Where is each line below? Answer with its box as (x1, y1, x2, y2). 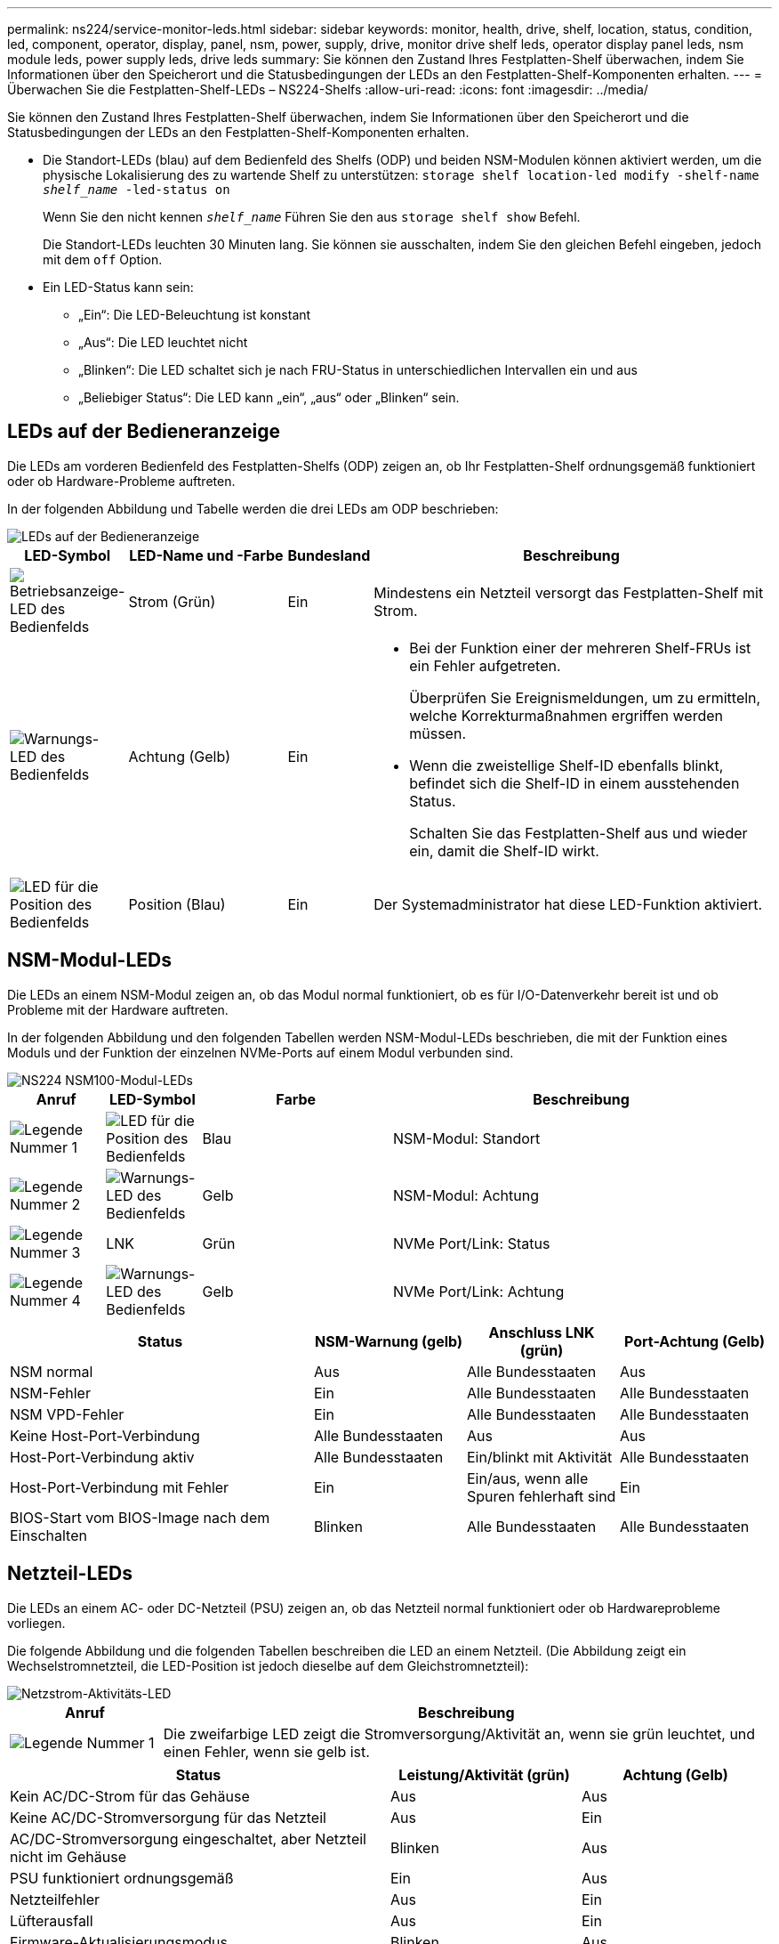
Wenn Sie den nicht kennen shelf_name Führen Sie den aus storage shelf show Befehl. (43, 209, 581, 224)
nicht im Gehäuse (10, 1847, 126, 1866)
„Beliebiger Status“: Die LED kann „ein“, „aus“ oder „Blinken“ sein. (78, 390, 460, 405)
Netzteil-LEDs (7, 1562, 133, 1585)
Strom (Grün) (128, 592, 216, 611)
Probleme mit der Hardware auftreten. (7, 1001, 229, 1017)
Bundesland (287, 546, 371, 564)
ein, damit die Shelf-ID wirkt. (409, 841, 599, 860)
